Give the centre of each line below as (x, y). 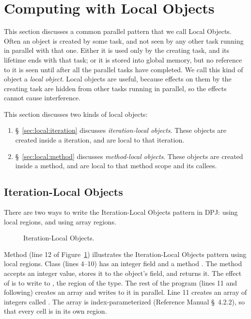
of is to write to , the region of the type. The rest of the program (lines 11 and (121, 282)
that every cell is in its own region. (55, 311)
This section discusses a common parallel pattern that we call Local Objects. (118, 31)
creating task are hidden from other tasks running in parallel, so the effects (115, 88)
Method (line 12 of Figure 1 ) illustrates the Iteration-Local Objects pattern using (125, 254)
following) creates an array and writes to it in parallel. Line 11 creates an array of (125, 292)
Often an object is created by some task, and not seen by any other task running (124, 40)
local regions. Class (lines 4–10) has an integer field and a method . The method (123, 263)
